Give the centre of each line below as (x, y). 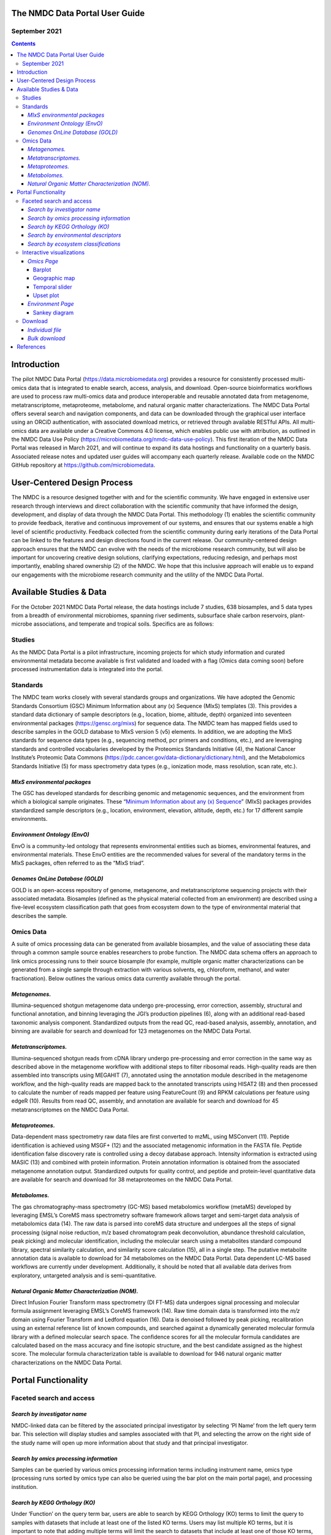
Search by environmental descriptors (75, 235)
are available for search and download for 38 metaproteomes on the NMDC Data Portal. (122, 1179)
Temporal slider (52, 287)
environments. (29, 819)
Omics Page (43, 261)
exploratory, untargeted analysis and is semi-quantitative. (84, 1275)
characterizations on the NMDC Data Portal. (67, 1362)
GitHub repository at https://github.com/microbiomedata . (83, 465)
